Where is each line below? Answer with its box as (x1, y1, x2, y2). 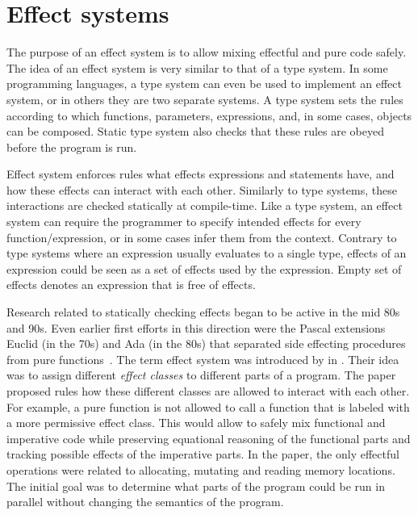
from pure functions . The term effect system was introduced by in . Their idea (6, 350, 399, 367)
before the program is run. (6, 138, 137, 155)
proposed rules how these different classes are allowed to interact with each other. (6, 383, 410, 399)
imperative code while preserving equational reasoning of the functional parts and (6, 429, 411, 446)
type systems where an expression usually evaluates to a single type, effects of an (6, 245, 407, 262)
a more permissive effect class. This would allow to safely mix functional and (6, 414, 386, 431)
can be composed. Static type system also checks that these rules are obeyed (6, 123, 384, 140)
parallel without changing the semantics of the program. (6, 493, 284, 510)
